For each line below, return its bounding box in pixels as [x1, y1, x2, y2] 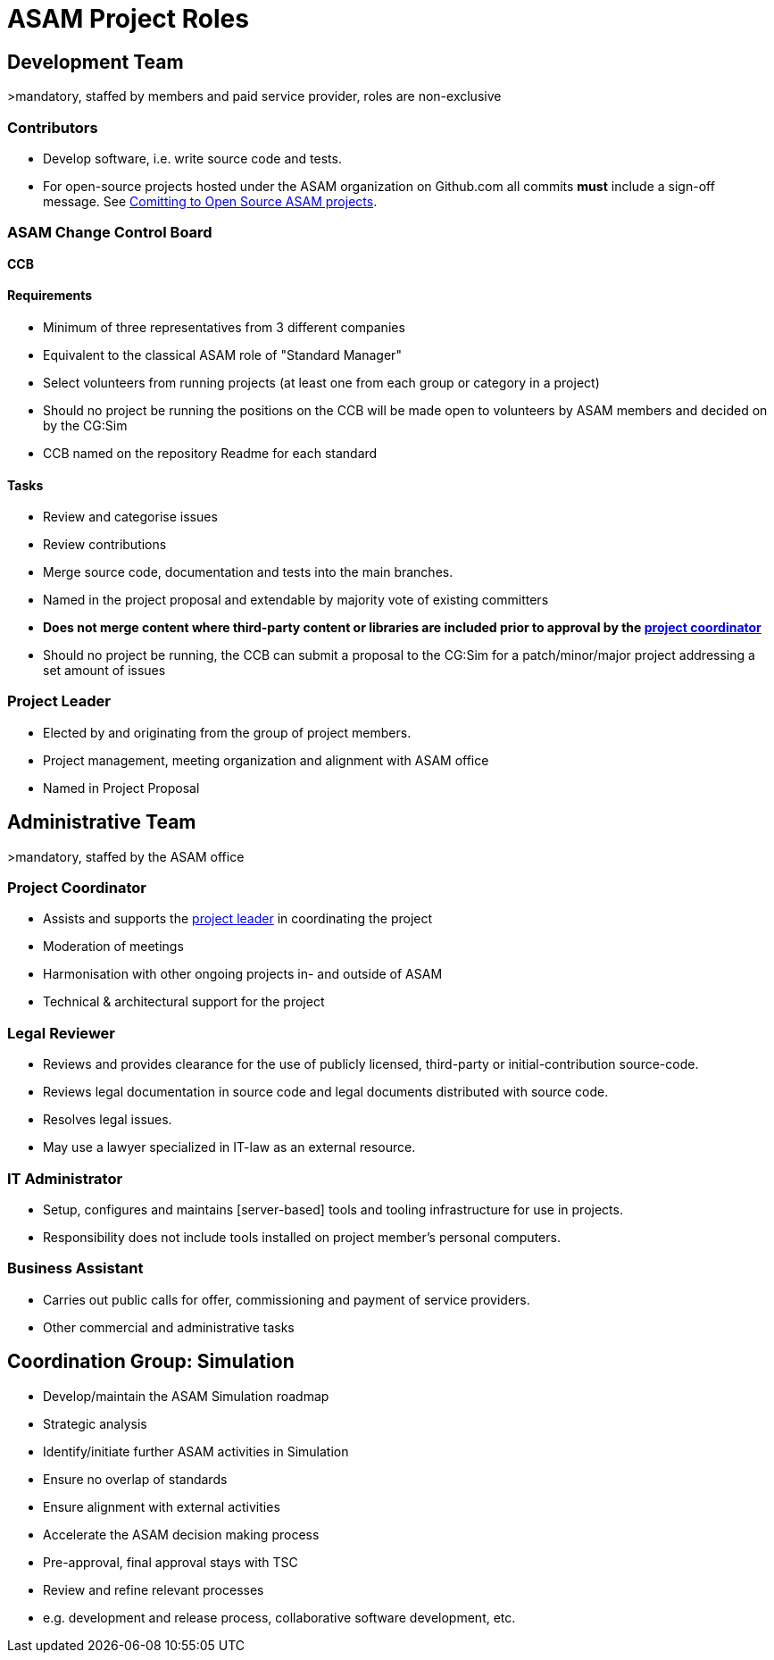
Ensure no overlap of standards [43, 1471, 228, 1487]
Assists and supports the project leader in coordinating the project [43, 911, 433, 927]
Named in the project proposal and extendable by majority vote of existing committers [43, 592, 549, 608]
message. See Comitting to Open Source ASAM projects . [43, 193, 378, 209]
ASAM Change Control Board [7, 223, 212, 242]
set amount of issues [43, 663, 166, 679]
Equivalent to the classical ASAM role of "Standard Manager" [43, 346, 402, 363]
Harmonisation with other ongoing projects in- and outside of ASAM [43, 966, 443, 982]
